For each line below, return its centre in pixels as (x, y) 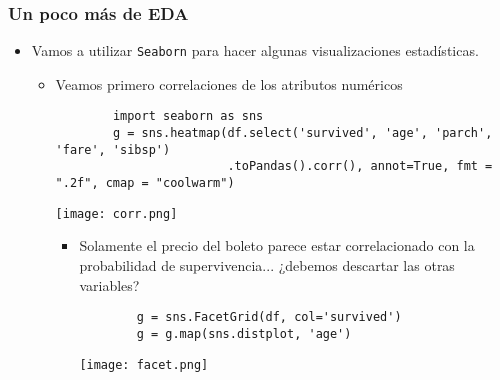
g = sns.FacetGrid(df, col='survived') (269, 317)
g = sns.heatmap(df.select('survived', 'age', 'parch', (302, 133)
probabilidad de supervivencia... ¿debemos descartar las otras (267, 265)
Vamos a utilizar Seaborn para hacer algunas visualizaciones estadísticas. (255, 50)
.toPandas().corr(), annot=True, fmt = (360, 166)
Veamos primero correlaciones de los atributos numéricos (229, 83)
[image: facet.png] (144, 364)
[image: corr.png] (116, 213)
